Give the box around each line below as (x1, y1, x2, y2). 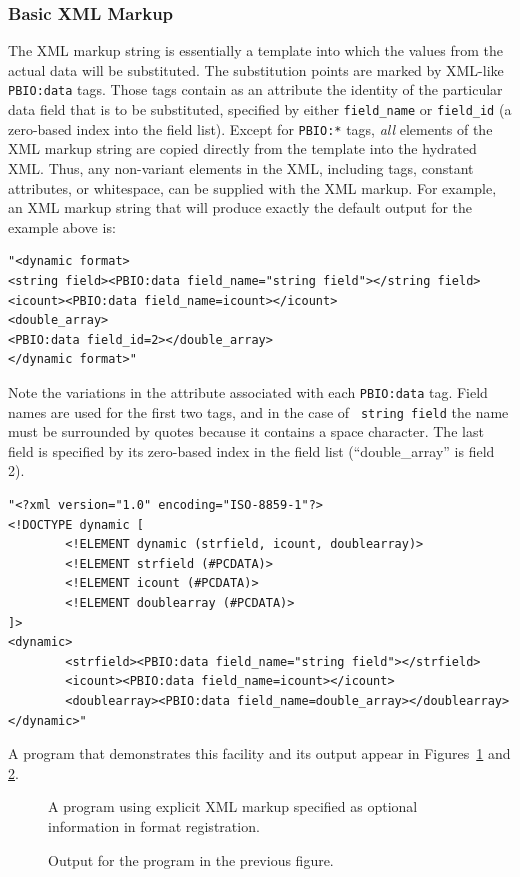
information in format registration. (48, 815, 260, 836)
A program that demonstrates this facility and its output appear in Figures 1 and (8, 743, 511, 764)
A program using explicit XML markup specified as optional (48, 796, 418, 817)
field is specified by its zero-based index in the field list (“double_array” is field (8, 440, 495, 461)
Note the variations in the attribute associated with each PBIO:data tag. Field (8, 381, 488, 402)
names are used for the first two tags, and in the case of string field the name (8, 401, 509, 422)
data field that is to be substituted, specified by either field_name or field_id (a (8, 99, 512, 120)
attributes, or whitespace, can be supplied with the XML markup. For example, (8, 177, 497, 198)
